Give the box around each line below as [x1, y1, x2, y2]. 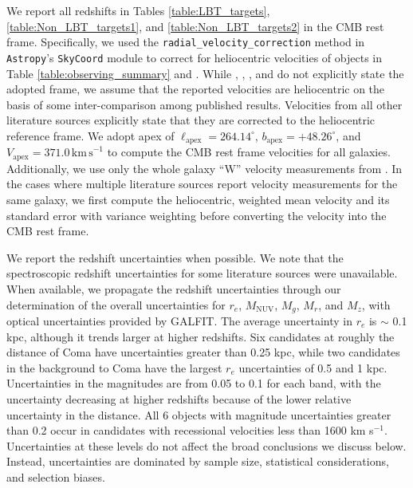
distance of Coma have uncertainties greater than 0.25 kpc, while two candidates [6, 344, 400, 360]
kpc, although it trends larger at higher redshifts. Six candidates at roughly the [6, 328, 395, 344]
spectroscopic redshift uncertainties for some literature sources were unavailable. [6, 265, 398, 281]
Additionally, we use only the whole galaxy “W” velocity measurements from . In [6, 159, 403, 176]
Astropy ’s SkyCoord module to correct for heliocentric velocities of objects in [6, 49, 382, 65]
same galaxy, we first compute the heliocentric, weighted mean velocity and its [6, 191, 390, 207]
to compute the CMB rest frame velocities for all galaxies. [107, 144, 391, 160]
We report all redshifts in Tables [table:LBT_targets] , [6, 2, 270, 18]
